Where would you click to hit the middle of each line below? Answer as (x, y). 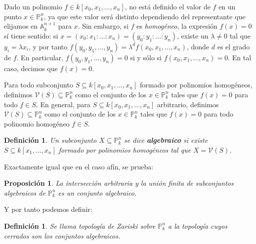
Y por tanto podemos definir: (48, 209)
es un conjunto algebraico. (97, 192)
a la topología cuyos (197, 225)
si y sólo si (146, 57)
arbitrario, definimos (188, 104)
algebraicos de (25, 192)
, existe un (193, 35)
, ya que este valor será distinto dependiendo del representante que (145, 16)
